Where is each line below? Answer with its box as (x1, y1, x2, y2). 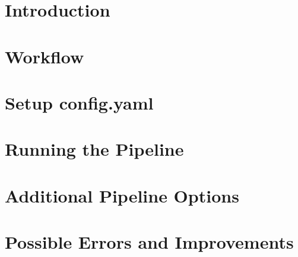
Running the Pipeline (5, 137, 184, 161)
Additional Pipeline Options (5, 183, 239, 207)
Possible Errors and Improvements (5, 230, 294, 254)
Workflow (5, 44, 84, 68)
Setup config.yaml (5, 90, 154, 114)
